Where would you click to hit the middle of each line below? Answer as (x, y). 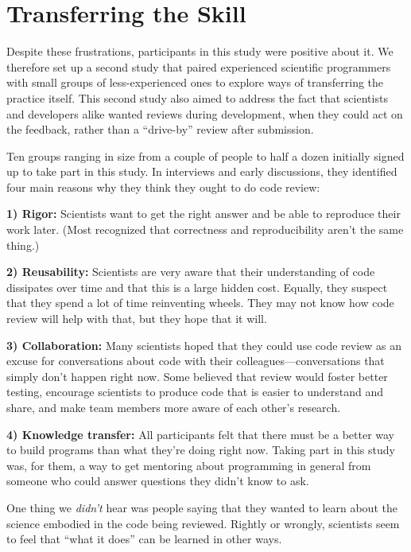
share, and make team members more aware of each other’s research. (174, 407)
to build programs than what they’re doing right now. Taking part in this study (201, 450)
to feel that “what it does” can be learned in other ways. (144, 539)
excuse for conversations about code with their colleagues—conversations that (196, 361)
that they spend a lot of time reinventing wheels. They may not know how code (200, 303)
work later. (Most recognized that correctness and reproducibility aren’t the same (205, 229)
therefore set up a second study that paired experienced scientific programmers (199, 66)
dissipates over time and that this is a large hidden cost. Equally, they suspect (197, 287)
